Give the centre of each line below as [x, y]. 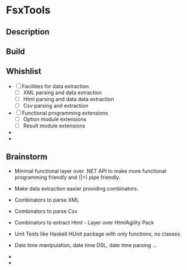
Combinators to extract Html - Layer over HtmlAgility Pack [84, 222]
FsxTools [28, 10]
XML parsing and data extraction [62, 92]
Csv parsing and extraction [56, 105]
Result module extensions [54, 126]
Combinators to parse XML [47, 200]
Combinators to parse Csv [46, 211]
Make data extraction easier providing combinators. [76, 188]
